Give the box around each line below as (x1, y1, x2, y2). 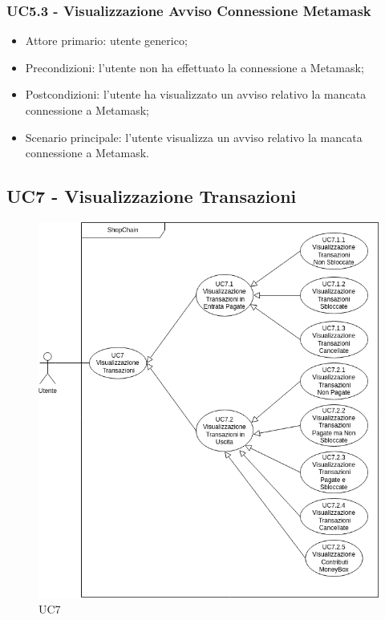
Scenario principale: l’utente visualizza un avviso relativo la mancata (25, 128, 363, 145)
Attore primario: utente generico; (25, 32, 188, 49)
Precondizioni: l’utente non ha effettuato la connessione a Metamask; (25, 59, 364, 75)
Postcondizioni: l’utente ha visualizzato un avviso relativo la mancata (25, 86, 367, 103)
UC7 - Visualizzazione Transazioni (6, 184, 297, 209)
